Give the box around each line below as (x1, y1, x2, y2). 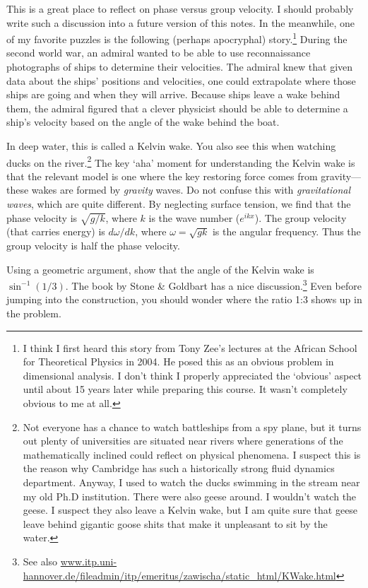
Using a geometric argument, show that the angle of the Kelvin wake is (6, 261, 314, 276)
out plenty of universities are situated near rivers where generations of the (23, 433, 343, 448)
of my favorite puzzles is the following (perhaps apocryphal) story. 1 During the (6, 30, 348, 46)
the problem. (6, 306, 61, 321)
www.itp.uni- (60, 553, 117, 568)
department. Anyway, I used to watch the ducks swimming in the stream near (23, 474, 360, 489)
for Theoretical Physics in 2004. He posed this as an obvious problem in (23, 354, 334, 369)
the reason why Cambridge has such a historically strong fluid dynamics (23, 461, 335, 476)
